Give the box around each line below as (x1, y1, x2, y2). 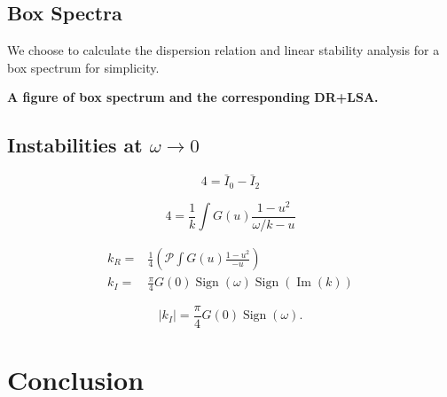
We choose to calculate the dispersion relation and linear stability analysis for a (7, 41, 440, 59)
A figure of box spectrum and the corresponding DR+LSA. (7, 88, 379, 106)
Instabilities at (7, 131, 143, 159)
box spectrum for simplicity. (7, 58, 160, 76)
